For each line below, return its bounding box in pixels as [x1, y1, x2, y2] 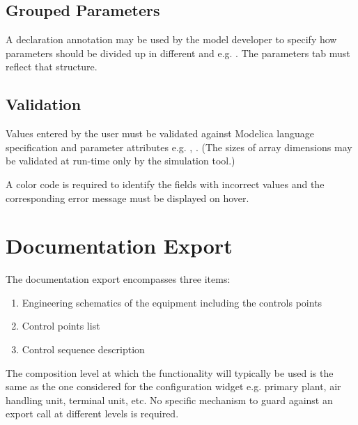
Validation [6, 93, 81, 115]
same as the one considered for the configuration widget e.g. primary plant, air [6, 379, 341, 394]
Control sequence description [22, 342, 145, 357]
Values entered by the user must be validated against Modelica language [6, 126, 314, 141]
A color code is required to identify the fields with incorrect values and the [6, 176, 325, 191]
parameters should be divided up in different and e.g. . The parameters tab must [6, 45, 350, 60]
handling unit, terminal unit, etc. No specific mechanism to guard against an [6, 392, 333, 407]
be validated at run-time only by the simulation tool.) [6, 153, 235, 168]
